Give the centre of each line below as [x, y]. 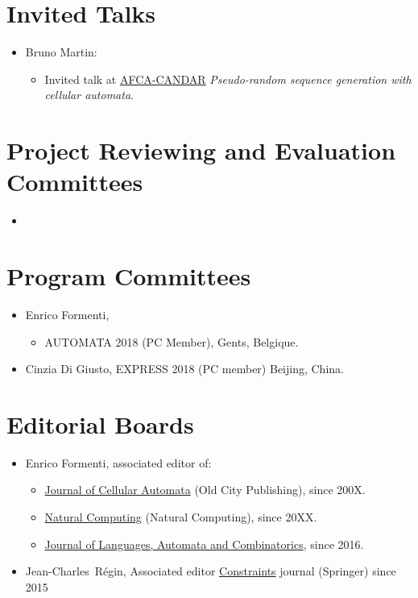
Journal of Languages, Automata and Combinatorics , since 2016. [204, 544]
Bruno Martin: [61, 52]
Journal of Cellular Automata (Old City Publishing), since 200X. [205, 490]
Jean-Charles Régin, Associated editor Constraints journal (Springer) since [211, 571]
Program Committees [129, 276]
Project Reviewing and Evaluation [201, 150]
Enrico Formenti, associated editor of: [118, 462]
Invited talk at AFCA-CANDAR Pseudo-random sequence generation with [228, 79]
